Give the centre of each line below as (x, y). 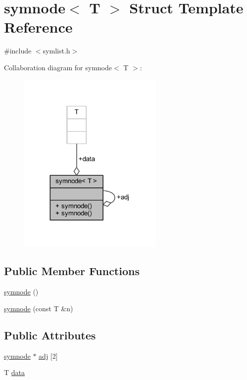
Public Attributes (50, 335)
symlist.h (56, 51)
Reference (38, 27)
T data (15, 372)
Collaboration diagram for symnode (58, 67)
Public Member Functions (72, 271)
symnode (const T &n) (39, 308)
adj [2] (48, 356)
